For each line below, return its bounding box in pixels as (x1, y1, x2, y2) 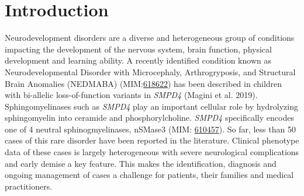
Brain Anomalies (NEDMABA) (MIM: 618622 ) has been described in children (5, 77, 282, 89)
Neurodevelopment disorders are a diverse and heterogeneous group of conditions (5, 32, 295, 44)
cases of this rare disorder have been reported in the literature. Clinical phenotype (5, 134, 299, 146)
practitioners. (5, 180, 53, 192)
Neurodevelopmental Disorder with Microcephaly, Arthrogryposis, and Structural (5, 65, 296, 78)
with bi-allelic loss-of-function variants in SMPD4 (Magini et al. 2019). (5, 89, 258, 101)
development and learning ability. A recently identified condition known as (5, 54, 271, 66)
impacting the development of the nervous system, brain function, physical (5, 43, 272, 55)
